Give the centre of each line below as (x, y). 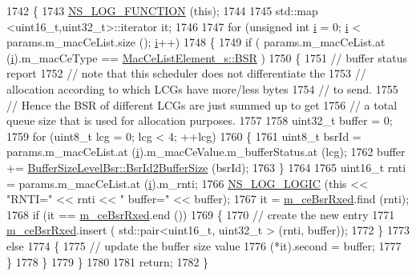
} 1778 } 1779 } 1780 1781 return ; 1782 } (108, 261)
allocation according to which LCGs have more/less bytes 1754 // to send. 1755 (202, 88)
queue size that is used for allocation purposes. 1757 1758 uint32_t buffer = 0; (200, 120)
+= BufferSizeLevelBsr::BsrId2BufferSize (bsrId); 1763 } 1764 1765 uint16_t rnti (206, 167)
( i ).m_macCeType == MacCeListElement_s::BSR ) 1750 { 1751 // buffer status (207, 57)
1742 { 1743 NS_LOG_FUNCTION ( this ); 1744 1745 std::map (162, 10)
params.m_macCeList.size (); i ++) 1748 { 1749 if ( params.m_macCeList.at (196, 42)
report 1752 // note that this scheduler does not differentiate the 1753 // (186, 73)
